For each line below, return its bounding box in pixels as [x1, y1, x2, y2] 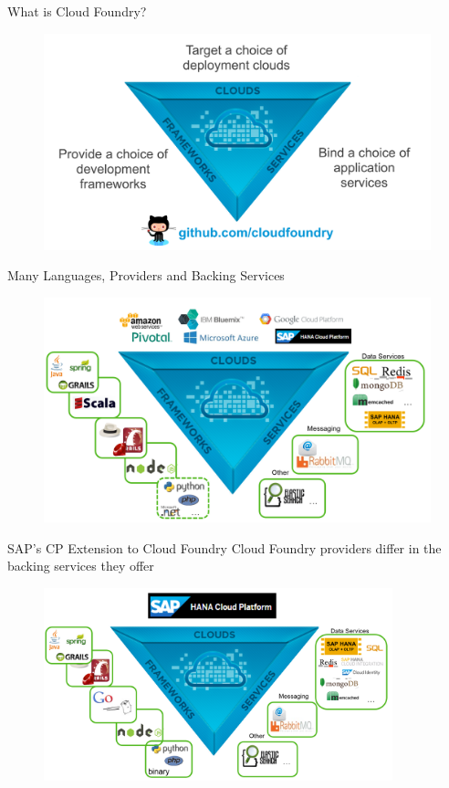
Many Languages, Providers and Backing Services [7, 266, 285, 285]
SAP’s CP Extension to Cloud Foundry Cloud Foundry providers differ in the [7, 538, 442, 557]
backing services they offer [7, 556, 154, 575]
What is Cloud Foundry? [7, 2, 147, 20]
